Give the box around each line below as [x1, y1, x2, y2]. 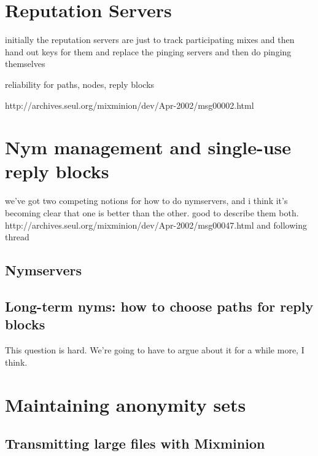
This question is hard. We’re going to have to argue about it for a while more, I [5, 344, 304, 356]
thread [5, 230, 29, 243]
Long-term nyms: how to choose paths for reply [5, 296, 314, 315]
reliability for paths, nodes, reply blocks [5, 77, 155, 90]
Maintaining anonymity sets [5, 391, 246, 417]
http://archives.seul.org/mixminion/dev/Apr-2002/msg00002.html [5, 98, 254, 111]
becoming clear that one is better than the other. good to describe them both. [5, 206, 299, 219]
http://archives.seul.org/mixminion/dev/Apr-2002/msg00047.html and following [5, 218, 307, 231]
